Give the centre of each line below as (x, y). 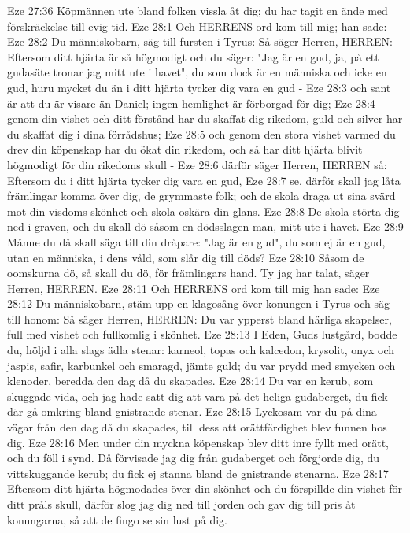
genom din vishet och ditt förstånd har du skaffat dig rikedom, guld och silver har (205, 118)
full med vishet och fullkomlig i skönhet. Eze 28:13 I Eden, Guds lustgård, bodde (202, 334)
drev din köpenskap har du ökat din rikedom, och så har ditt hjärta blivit (185, 149)
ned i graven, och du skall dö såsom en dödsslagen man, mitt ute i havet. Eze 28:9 (205, 226)
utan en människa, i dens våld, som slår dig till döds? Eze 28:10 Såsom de (186, 257)
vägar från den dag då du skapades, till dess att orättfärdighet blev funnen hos (197, 427)
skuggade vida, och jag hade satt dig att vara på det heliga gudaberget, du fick (198, 396)
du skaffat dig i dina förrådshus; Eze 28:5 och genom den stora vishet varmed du (201, 133)
